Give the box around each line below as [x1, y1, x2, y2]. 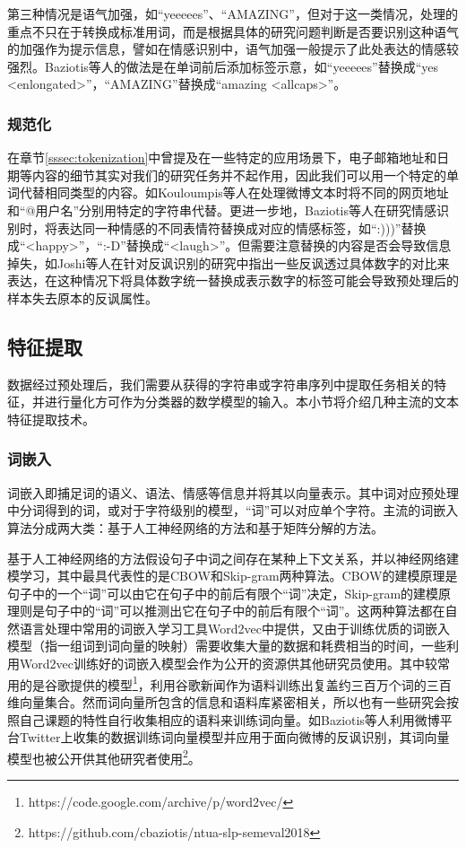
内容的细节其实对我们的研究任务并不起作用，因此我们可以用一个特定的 [31, 165, 446, 184]
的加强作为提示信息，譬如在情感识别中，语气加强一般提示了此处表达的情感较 [7, 39, 459, 58]
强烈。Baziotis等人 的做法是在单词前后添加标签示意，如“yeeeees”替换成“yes [7, 57, 439, 75]
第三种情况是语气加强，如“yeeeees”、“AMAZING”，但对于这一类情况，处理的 [7, 4, 458, 22]
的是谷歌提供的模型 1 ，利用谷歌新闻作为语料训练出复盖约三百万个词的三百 [19, 672, 452, 694]
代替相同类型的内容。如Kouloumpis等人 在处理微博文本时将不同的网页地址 [19, 183, 449, 202]
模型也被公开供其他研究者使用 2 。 [7, 746, 201, 767]
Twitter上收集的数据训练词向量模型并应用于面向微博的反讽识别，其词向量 [19, 728, 450, 747]
